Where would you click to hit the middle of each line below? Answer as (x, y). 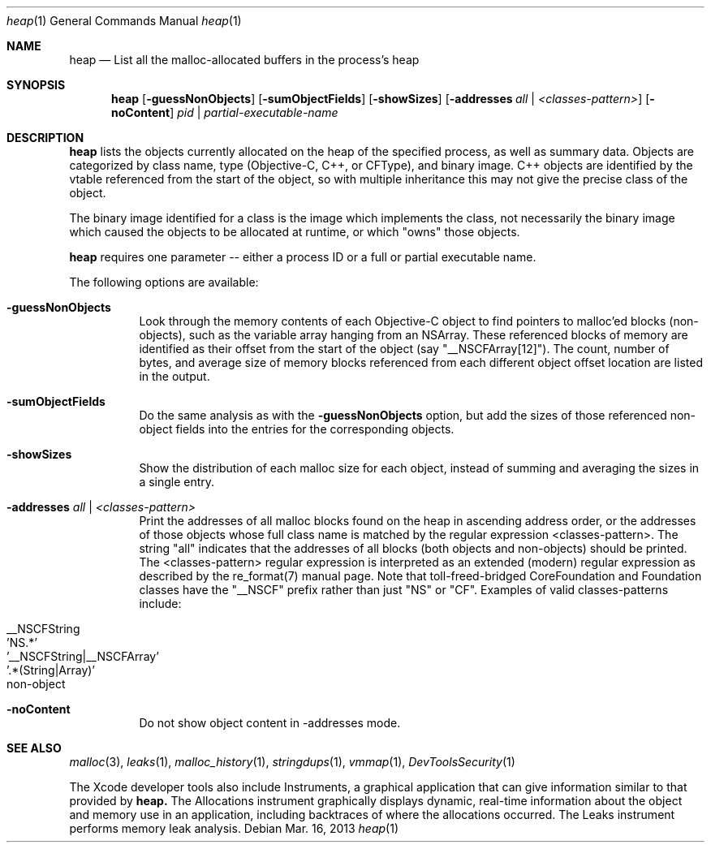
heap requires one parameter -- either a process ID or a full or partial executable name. (303, 257)
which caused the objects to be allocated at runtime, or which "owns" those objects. (295, 232)
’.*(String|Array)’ (51, 670)
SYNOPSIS (36, 85)
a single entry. (177, 482)
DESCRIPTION (45, 138)
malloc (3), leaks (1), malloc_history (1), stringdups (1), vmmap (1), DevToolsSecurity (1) (292, 762)
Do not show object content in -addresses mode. (270, 723)
